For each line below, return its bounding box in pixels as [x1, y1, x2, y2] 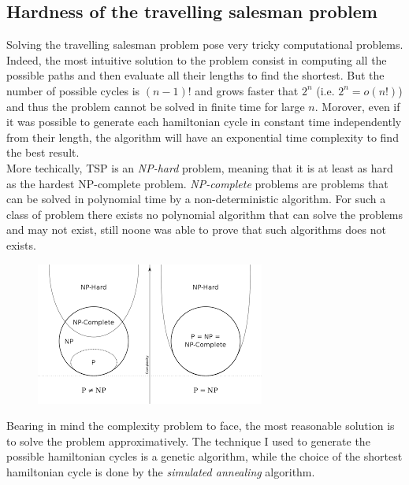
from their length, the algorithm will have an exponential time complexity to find [6, 128, 399, 145]
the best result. [6, 144, 80, 161]
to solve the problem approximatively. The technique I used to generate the [6, 432, 370, 449]
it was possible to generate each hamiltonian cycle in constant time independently [6, 113, 402, 130]
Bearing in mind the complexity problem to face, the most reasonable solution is [6, 417, 395, 434]
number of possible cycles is [6, 82, 140, 98]
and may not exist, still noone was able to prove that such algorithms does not [6, 221, 386, 238]
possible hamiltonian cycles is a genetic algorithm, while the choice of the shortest [6, 448, 403, 465]
